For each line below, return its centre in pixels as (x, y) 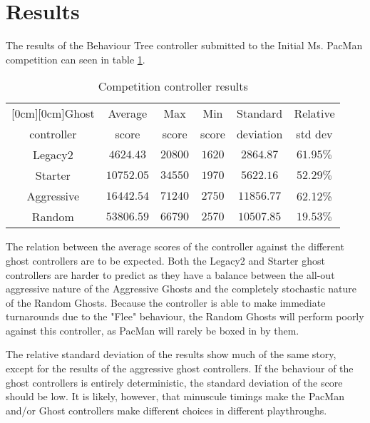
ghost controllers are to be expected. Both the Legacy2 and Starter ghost (166, 260)
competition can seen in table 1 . (76, 59)
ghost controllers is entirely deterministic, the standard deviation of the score (174, 382)
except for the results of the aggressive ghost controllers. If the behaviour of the (180, 368)
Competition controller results (173, 86)
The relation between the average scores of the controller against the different (175, 246)
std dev (314, 134)
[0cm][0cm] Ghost (53, 113)
